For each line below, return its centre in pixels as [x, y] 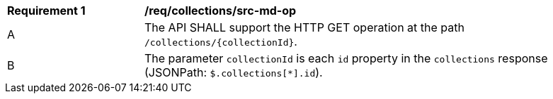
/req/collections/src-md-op [221, 11]
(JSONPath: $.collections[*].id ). [234, 72]
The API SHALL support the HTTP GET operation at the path [304, 27]
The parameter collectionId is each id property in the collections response [346, 58]
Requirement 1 [46, 11]
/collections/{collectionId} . [221, 41]
